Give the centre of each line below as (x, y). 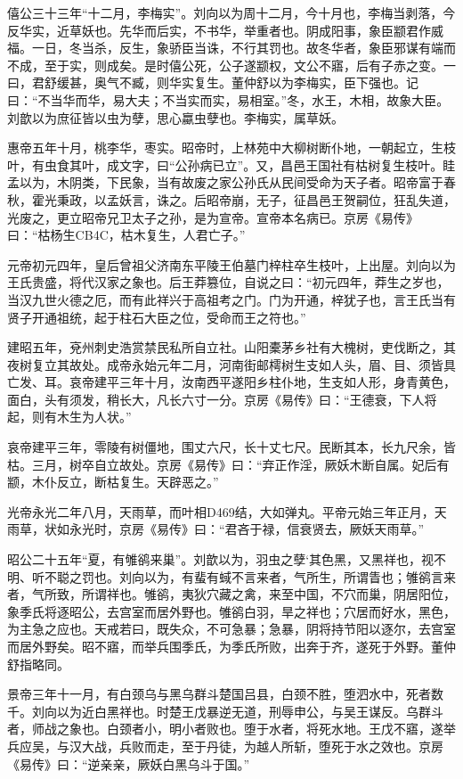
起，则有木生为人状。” (69, 417)
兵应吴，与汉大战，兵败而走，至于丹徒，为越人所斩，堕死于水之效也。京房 (225, 746)
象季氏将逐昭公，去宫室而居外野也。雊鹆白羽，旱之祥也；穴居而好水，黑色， (231, 611)
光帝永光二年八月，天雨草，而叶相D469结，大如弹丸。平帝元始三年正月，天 (227, 511)
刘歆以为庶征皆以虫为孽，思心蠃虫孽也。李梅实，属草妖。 (175, 117)
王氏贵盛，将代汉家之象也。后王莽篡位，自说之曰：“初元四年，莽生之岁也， (228, 282)
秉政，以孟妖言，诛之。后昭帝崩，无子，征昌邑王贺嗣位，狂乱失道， (256, 199)
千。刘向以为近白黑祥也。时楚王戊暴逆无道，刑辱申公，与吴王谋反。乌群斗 (225, 711)
